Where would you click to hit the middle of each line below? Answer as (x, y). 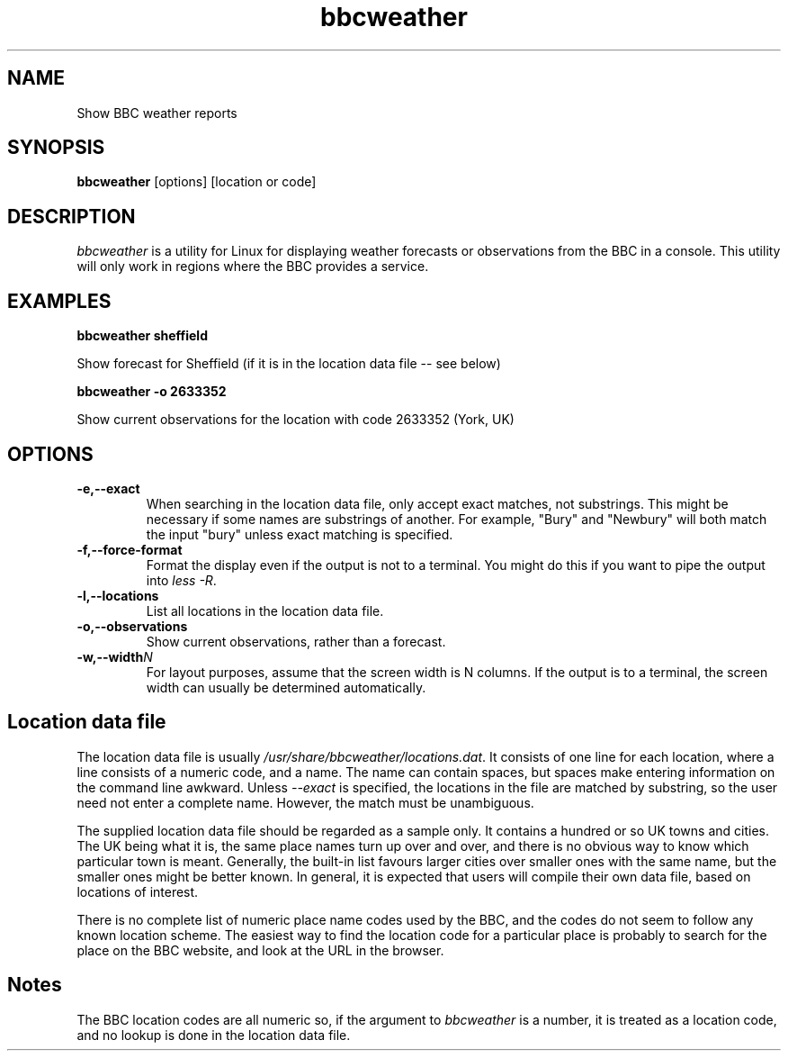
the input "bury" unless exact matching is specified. (300, 534)
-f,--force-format (130, 549)
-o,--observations (132, 626)
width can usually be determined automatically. (286, 687)
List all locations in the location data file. (265, 610)
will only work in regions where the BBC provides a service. (253, 267)
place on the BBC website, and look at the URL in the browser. (260, 950)
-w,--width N (115, 656)
